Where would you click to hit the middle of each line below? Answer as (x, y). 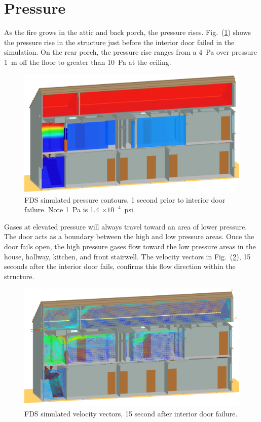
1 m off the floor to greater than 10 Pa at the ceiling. (88, 62)
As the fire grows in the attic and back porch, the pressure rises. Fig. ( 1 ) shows (128, 32)
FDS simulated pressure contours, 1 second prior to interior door (125, 199)
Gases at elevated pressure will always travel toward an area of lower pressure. (126, 226)
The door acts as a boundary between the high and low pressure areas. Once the (129, 236)
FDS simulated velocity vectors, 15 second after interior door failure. (131, 413)
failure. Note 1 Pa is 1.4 (62, 209)
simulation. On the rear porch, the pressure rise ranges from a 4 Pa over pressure (130, 52)
